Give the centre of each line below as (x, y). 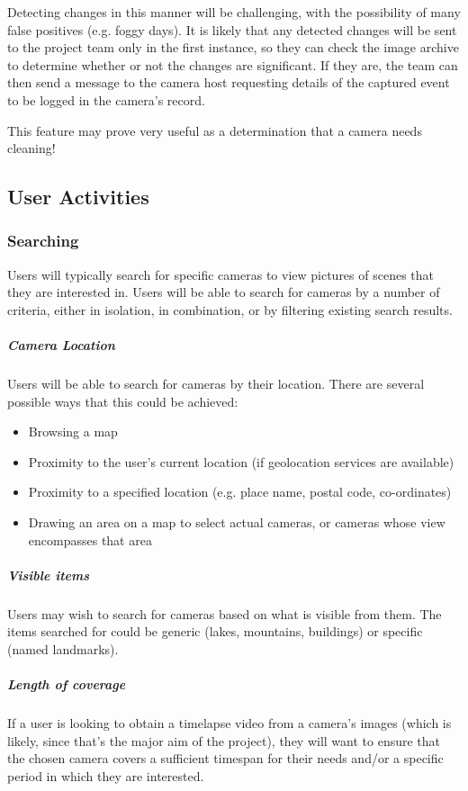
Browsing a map (73, 431)
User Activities (78, 197)
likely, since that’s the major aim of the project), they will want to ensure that (224, 740)
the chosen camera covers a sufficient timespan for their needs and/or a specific (225, 758)
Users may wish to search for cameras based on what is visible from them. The (225, 613)
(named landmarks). (63, 649)
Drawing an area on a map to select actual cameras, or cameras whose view (237, 522)
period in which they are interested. (106, 775)
